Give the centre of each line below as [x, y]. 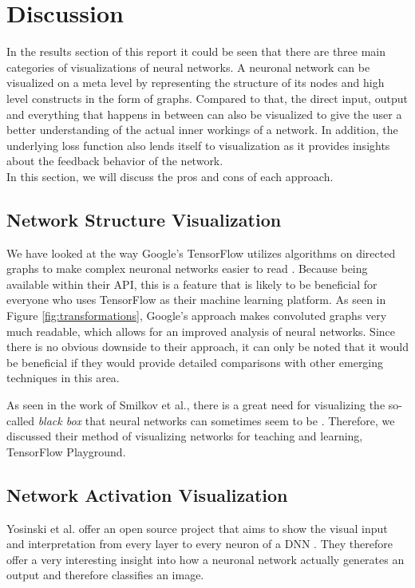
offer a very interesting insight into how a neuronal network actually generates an [206, 559]
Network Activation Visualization [147, 494]
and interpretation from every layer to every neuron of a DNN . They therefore [200, 544]
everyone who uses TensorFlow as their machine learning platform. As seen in [196, 300]
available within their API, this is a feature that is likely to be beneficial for [192, 284]
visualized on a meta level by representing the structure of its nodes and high [196, 83]
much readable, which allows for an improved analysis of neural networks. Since [201, 331]
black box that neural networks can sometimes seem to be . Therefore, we [216, 420]
